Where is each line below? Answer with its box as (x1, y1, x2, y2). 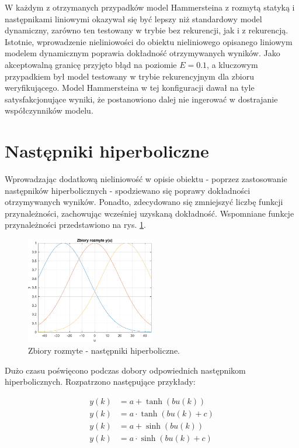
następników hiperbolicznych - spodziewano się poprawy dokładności (5, 184, 251, 196)
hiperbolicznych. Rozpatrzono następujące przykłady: (5, 375, 196, 388)
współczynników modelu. (5, 104, 93, 117)
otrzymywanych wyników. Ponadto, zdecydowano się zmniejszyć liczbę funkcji (5, 196, 283, 208)
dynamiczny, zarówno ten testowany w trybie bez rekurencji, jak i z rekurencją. (5, 24, 288, 36)
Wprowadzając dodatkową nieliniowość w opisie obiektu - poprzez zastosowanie (5, 173, 287, 185)
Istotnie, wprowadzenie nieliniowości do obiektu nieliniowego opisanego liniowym (5, 35, 293, 47)
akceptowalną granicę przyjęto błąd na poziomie (5, 58, 177, 70)
